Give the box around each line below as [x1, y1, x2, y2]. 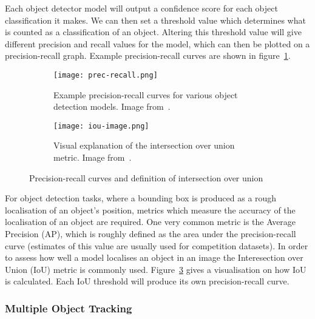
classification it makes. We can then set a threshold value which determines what [5, 13, 306, 26]
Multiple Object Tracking [5, 300, 132, 315]
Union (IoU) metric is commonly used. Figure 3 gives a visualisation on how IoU [5, 263, 307, 275]
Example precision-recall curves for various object [53, 88, 238, 101]
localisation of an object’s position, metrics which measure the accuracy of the [5, 203, 296, 216]
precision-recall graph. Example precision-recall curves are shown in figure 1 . [5, 49, 291, 62]
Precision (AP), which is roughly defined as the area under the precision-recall [5, 227, 296, 240]
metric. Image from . [53, 151, 132, 164]
